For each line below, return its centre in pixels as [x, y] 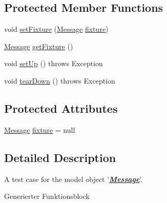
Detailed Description [60, 157]
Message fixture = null [40, 129]
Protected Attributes [61, 108]
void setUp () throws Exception [54, 63]
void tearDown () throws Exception [60, 80]
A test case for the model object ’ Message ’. [74, 179]
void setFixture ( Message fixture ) [56, 29]
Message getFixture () [39, 46]
